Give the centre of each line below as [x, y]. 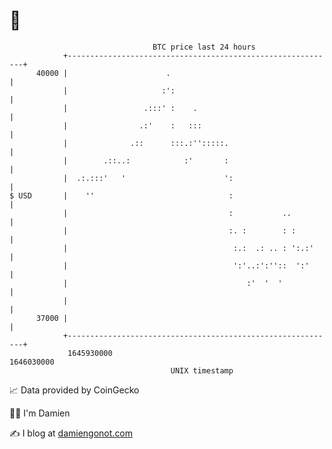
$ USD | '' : [121, 195]
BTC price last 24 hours [204, 47]
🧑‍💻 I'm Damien [40, 413]
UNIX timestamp [202, 370]
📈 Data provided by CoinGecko [74, 390]
